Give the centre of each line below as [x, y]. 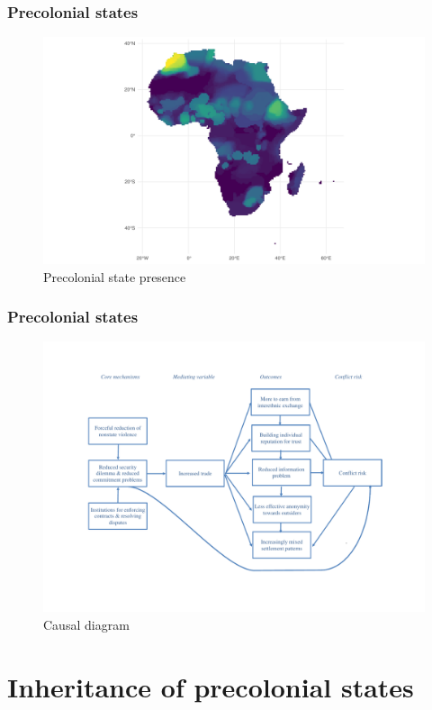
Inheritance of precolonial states [211, 686]
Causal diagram [86, 624]
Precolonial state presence [115, 276]
